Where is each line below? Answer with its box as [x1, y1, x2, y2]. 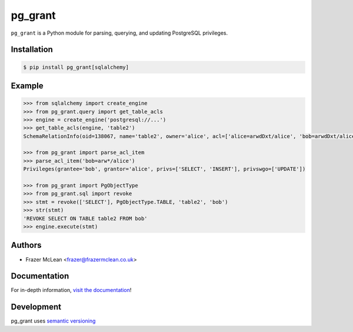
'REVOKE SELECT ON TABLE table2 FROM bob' [23, 215, 148, 222]
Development [11, 302, 62, 312]
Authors [11, 240, 42, 250]
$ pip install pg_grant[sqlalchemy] [23, 63, 129, 71]
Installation [11, 45, 53, 55]
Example [11, 81, 44, 90]
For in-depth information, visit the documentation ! [11, 287, 132, 294]
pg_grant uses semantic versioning [11, 317, 96, 324]
